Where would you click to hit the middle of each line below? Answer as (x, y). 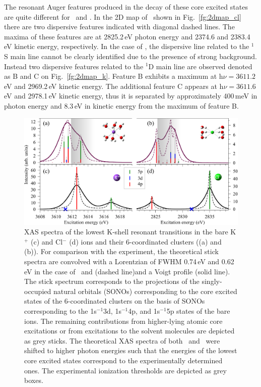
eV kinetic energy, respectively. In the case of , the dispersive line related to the (127, 46)
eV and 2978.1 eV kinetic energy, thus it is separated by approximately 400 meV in (131, 96)
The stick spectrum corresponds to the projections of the (112, 281)
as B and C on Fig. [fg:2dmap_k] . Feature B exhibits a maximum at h (114, 76)
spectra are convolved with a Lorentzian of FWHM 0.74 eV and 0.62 (129, 261)
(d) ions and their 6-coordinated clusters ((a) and (145, 241)
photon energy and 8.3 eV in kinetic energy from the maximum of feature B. (121, 105)
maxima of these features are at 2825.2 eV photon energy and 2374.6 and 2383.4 (127, 36)
